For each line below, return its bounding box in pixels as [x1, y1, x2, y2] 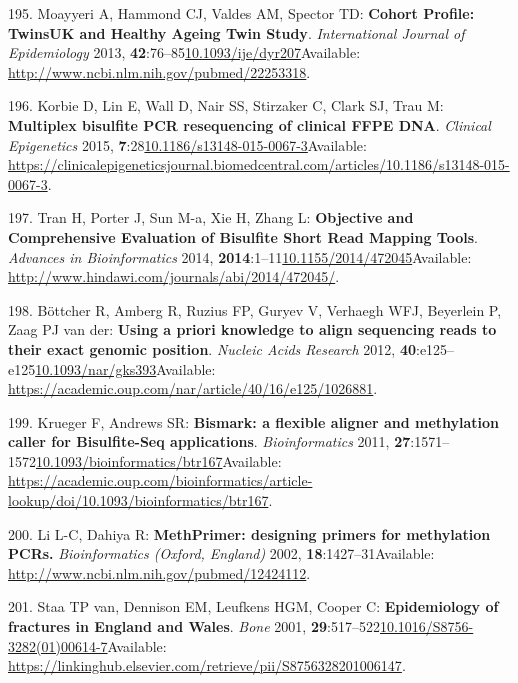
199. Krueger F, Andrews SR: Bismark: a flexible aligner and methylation [8, 411, 500, 432]
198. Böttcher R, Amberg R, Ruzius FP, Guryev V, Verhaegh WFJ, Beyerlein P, [8, 299, 502, 320]
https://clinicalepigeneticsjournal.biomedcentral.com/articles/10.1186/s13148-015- [8, 154, 510, 175]
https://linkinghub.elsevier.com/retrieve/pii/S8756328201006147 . [8, 655, 406, 676]
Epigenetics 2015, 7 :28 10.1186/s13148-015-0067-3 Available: [8, 134, 367, 155]
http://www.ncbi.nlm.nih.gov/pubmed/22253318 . [8, 61, 311, 82]
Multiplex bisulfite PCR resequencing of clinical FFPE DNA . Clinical [8, 114, 491, 135]
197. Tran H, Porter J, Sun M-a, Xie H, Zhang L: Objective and [8, 207, 414, 228]
